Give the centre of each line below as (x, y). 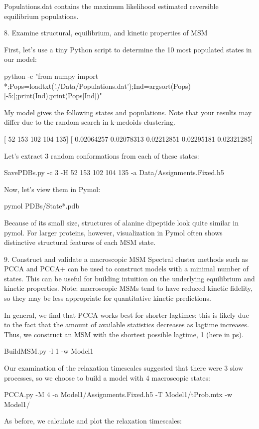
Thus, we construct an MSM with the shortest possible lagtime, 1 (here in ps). (124, 334)
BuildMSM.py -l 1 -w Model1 (49, 351)
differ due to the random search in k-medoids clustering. (90, 122)
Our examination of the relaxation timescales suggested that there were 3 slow (124, 368)
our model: (20, 59)
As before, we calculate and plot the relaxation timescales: (93, 421)
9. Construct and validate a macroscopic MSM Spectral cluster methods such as (126, 259)
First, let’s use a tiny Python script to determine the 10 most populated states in (128, 49)
